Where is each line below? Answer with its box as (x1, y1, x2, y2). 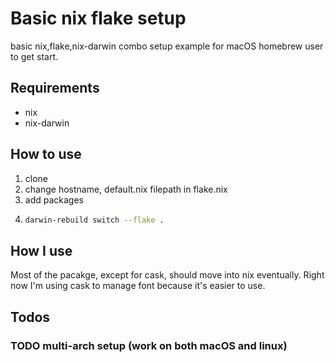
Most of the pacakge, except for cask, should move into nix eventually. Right (10, 269, 325, 281)
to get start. (10, 50, 59, 62)
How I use (10, 242, 73, 259)
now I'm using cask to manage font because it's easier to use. (10, 280, 266, 292)
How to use (10, 146, 82, 163)
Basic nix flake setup (10, 7, 187, 30)
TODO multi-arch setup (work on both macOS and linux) (10, 338, 288, 352)
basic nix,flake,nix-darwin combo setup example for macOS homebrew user (10, 40, 324, 52)
